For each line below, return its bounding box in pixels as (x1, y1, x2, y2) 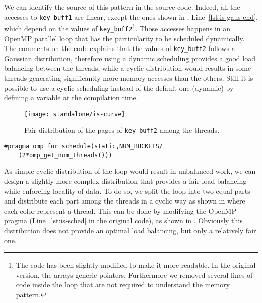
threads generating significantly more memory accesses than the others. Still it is (4, 73, 253, 83)
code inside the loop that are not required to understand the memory (16, 279, 230, 290)
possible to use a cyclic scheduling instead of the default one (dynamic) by (4, 82, 234, 93)
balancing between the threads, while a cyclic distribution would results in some (4, 63, 251, 73)
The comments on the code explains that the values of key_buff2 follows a (4, 43, 235, 54)
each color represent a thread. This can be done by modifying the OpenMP (4, 205, 236, 216)
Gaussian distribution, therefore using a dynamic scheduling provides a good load (4, 53, 255, 63)
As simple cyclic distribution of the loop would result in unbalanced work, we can (4, 166, 256, 176)
